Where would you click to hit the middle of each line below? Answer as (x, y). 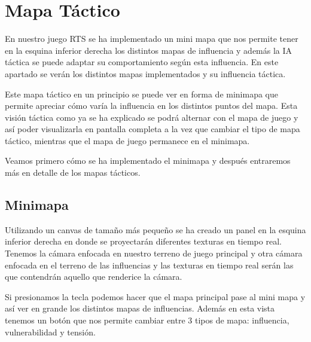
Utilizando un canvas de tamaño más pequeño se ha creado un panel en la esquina (155, 229)
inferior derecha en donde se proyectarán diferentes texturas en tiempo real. (143, 241)
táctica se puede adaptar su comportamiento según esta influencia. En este (142, 62)
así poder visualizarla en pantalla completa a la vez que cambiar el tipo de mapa (153, 129)
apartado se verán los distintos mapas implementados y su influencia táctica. (145, 73)
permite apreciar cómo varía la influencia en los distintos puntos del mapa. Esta (151, 106)
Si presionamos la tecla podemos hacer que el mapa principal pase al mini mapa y (155, 296)
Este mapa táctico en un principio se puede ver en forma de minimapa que (142, 94)
